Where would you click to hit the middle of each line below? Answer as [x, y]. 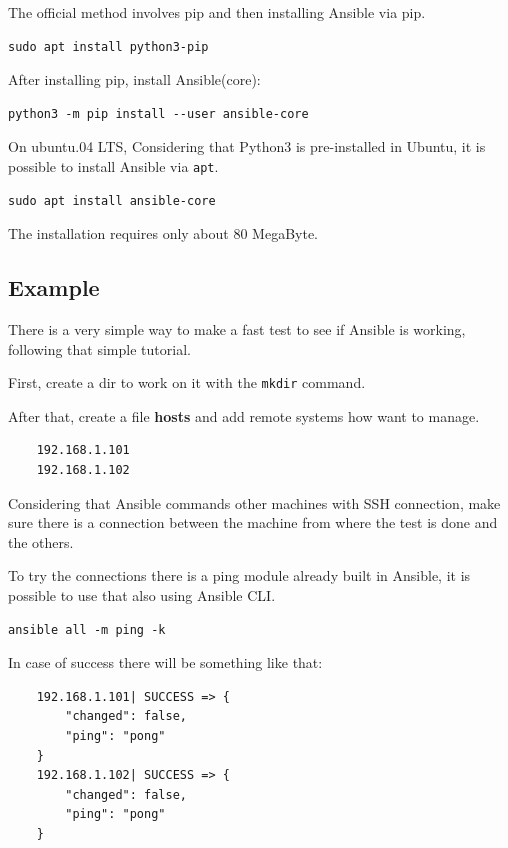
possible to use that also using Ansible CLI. [142, 595]
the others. [41, 541]
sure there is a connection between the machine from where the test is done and [253, 522]
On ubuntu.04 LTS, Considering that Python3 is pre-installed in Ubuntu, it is [247, 146]
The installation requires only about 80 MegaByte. [163, 233]
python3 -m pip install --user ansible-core [158, 113]
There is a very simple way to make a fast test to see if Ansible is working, [237, 329]
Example [54, 287]
